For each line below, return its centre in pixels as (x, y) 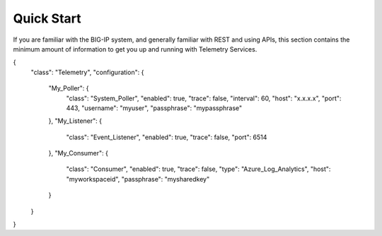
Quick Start (47, 18)
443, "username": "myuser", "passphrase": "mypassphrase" (154, 108)
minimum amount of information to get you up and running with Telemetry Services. (135, 49)
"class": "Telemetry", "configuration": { (87, 72)
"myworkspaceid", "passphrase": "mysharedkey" (138, 179)
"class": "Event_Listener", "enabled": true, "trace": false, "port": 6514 (167, 137)
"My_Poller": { (69, 88)
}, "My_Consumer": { (79, 153)
